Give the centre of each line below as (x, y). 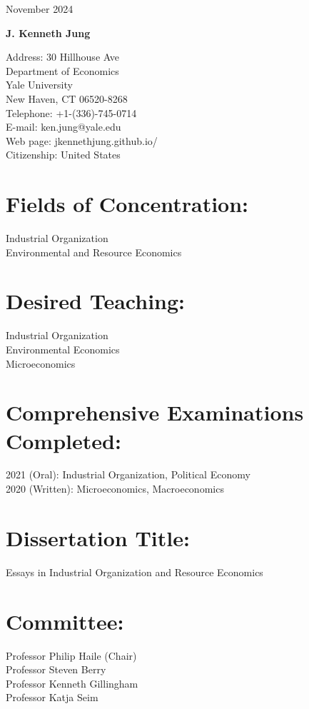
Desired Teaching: (96, 301)
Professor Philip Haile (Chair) (71, 655)
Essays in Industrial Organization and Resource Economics (135, 572)
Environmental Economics (63, 349)
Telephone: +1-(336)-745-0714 (71, 112)
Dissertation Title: (98, 537)
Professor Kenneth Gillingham (72, 683)
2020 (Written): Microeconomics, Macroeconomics (115, 489)
